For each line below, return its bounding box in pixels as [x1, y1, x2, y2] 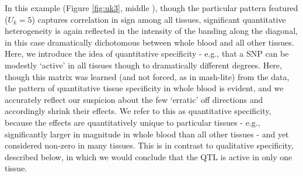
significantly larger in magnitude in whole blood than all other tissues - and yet [5, 127, 289, 140]
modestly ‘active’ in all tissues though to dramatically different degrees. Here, [5, 58, 282, 71]
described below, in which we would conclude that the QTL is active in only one [5, 150, 292, 163]
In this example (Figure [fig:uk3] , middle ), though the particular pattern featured [5, 2, 298, 13]
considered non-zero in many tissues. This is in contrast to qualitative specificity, [5, 139, 294, 151]
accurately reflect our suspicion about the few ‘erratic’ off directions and [5, 93, 263, 105]
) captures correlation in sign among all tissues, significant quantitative [32, 13, 286, 25]
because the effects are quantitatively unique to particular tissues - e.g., [5, 116, 260, 128]
